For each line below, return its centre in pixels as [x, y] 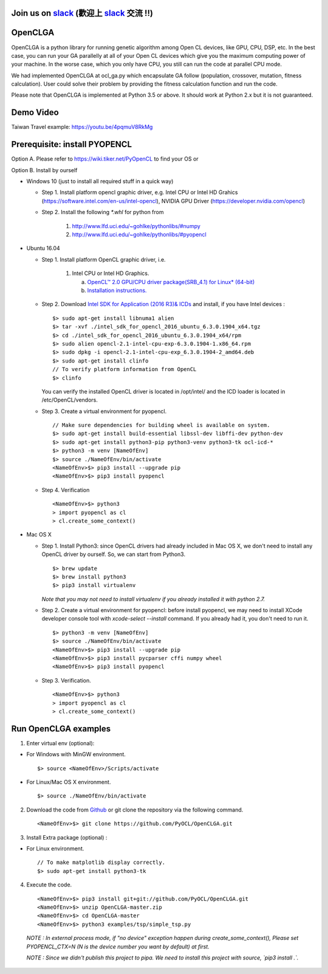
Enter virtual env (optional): [60, 743]
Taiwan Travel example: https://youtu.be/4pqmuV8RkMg [82, 127]
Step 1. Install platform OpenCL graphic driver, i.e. [104, 259]
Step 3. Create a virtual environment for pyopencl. [104, 411]
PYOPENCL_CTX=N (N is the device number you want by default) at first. [118, 947]
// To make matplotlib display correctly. [101, 863]
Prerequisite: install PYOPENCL [72, 144]
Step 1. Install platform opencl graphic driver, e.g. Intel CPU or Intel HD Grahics [140, 192]
